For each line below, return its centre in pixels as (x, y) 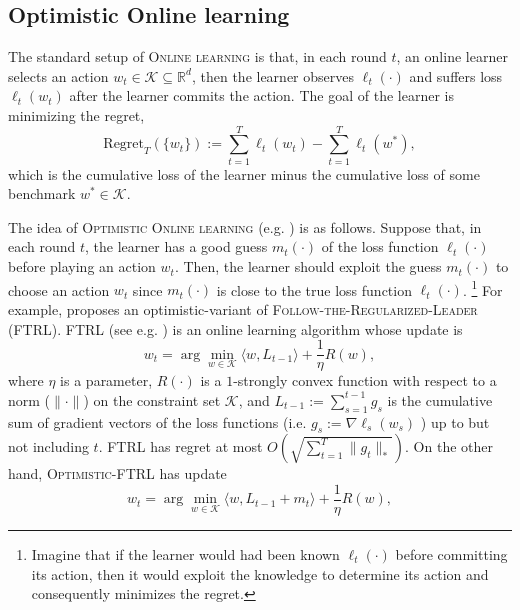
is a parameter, (106, 380)
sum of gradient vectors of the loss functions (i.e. (157, 421)
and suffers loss (456, 75)
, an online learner (452, 56)
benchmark (42, 193)
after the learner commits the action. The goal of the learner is (261, 95)
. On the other (449, 446)
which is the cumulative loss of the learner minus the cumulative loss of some (244, 173)
